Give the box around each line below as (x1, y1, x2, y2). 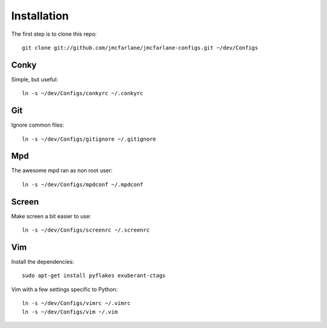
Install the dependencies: (11, 258, 74, 266)
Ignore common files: (11, 121, 65, 129)
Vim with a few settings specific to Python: (11, 286, 118, 293)
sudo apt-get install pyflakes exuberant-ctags (22, 272, 166, 279)
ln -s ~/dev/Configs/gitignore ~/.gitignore (22, 135, 157, 142)
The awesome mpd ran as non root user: (11, 167, 113, 174)
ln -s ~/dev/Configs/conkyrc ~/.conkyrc (22, 90, 144, 97)
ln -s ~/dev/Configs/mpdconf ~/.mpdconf (22, 181, 144, 188)
